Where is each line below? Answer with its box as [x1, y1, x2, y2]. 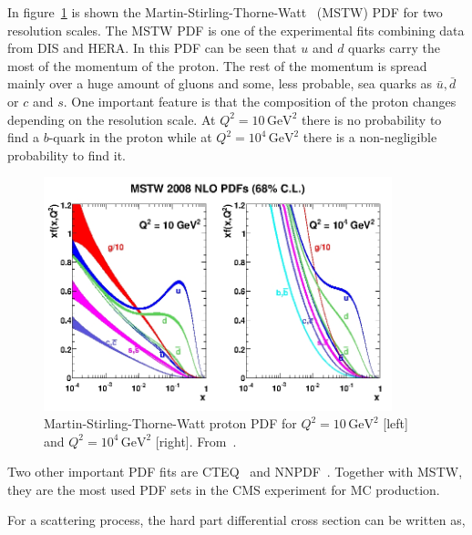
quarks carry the [348, 38, 440, 57]
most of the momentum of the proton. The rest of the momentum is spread [7, 56, 427, 75]
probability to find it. [7, 145, 126, 164]
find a [7, 128, 40, 147]
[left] [383, 414, 408, 433]
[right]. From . [155, 431, 237, 450]
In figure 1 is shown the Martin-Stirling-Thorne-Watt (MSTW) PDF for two [7, 3, 443, 21]
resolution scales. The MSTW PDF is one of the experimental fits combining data [7, 20, 465, 39]
